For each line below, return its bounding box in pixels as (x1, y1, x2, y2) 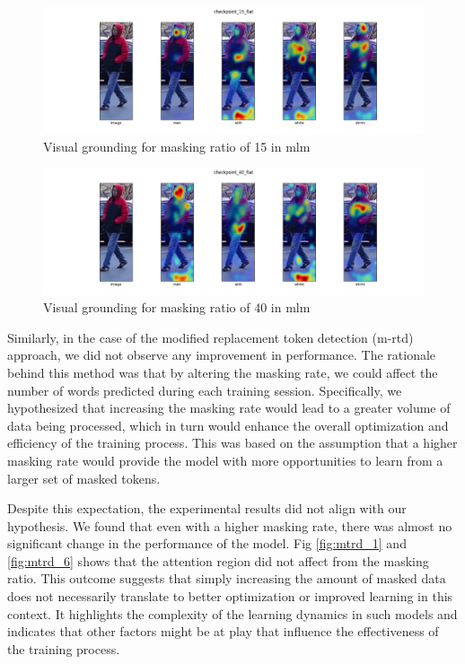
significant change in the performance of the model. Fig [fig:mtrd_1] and (7, 534, 407, 553)
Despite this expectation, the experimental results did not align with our (7, 499, 407, 518)
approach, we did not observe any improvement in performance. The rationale (7, 345, 436, 364)
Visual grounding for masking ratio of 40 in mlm (43, 298, 311, 317)
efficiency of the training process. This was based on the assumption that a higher (7, 433, 458, 452)
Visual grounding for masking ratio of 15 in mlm (43, 136, 311, 155)
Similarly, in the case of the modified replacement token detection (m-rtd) (7, 328, 414, 346)
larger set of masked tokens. (7, 468, 161, 487)
